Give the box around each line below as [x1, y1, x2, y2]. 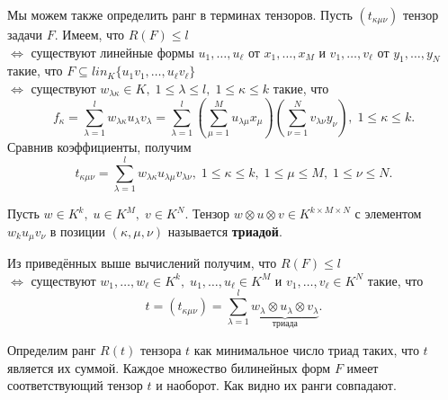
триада [272, 319, 298, 329]
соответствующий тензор [7, 376, 143, 395]
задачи [7, 25, 43, 43]
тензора [139, 340, 182, 359]
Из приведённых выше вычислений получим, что [7, 253, 277, 272]
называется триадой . [167, 221, 282, 240]
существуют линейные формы [31, 42, 194, 61]
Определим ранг [7, 340, 96, 359]
